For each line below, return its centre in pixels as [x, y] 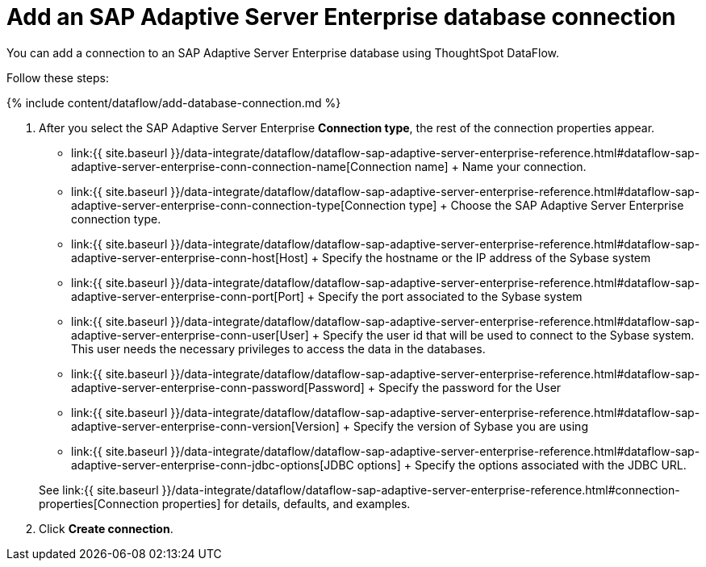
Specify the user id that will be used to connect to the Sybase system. [508, 335]
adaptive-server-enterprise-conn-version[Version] [205, 426]
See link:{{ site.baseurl [99, 490]
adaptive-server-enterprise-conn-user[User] [190, 335]
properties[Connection [99, 503]
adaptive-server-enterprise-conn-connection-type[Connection [238, 205]
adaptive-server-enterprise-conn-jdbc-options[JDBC [213, 465]
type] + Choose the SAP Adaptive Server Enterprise [546, 205]
